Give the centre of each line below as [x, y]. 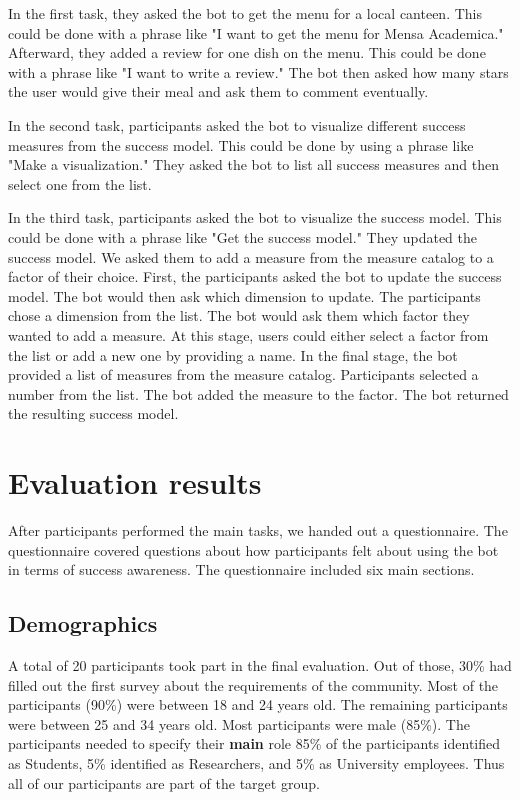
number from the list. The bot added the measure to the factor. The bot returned [258, 393]
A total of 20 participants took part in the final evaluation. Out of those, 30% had [260, 664]
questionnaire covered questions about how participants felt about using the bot [253, 549]
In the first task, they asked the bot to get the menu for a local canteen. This [245, 13]
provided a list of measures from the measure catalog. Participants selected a [243, 374]
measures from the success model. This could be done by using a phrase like [241, 144]
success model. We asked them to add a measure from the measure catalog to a [251, 256]
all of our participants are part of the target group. [164, 782]
